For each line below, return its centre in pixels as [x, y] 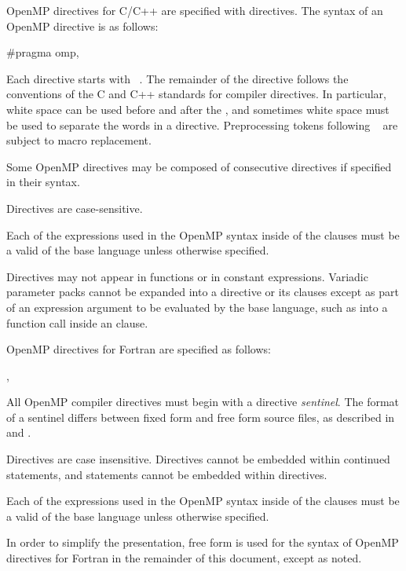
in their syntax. [43, 182]
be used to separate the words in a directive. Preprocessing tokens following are [202, 124]
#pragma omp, [43, 52]
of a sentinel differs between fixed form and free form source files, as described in [201, 417]
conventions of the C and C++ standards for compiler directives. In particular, [196, 94]
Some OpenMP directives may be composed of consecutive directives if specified [199, 166]
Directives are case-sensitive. [75, 208]
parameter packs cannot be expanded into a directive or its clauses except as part [203, 292]
